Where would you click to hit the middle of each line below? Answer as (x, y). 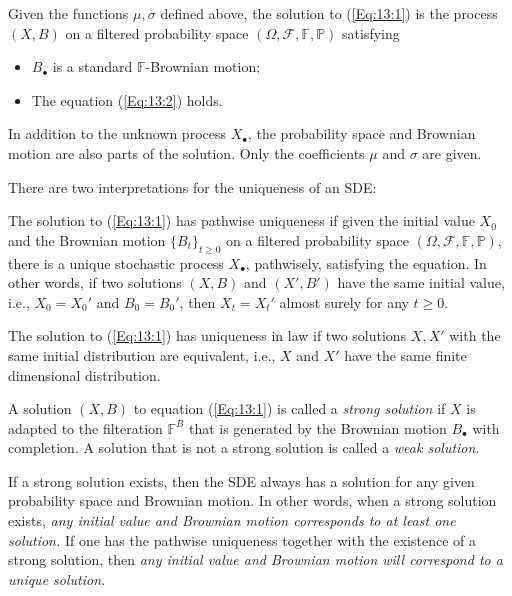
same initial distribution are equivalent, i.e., (142, 354)
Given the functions (68, 13)
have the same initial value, (421, 282)
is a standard (92, 66)
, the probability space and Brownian (361, 133)
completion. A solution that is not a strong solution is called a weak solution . (244, 447)
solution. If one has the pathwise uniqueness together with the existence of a (242, 539)
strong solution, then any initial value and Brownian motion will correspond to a (255, 559)
